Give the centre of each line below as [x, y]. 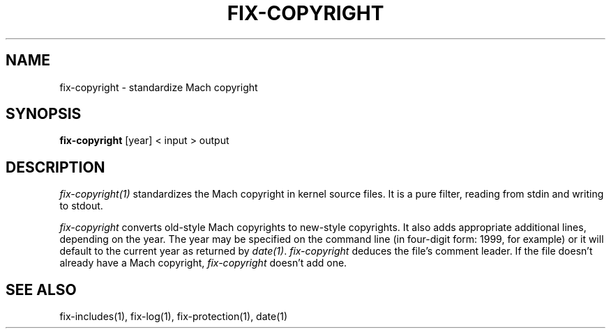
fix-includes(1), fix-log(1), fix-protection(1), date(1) [174, 317]
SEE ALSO [41, 289]
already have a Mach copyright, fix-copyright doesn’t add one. [203, 263]
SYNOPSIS [44, 114]
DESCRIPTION [55, 167]
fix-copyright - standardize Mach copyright [159, 87]
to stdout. [81, 206]
